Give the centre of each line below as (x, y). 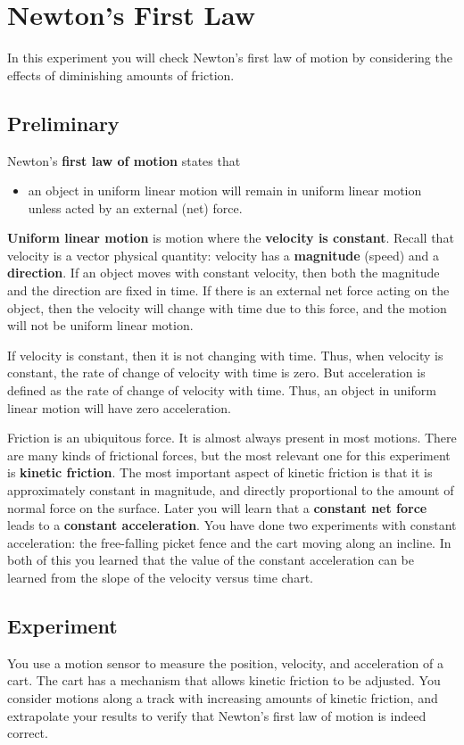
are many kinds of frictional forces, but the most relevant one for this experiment (229, 455)
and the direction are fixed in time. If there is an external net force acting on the (228, 290)
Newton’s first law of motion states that (124, 160)
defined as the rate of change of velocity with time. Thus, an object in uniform (222, 390)
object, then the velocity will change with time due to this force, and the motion (227, 307)
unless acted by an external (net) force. (135, 207)
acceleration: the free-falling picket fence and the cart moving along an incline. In (229, 542)
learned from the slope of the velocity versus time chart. (160, 577)
